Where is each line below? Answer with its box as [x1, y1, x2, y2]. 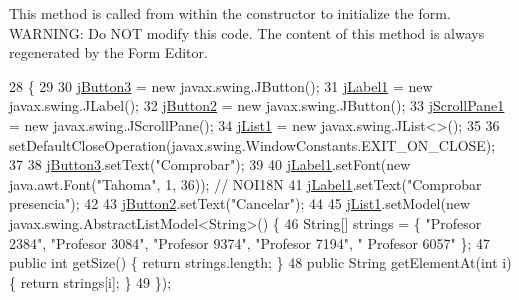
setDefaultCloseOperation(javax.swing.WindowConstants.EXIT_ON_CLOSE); [9, 134, 496, 155]
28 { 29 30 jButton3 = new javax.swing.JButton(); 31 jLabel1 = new [9, 75, 433, 96]
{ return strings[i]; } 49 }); [9, 271, 172, 292]
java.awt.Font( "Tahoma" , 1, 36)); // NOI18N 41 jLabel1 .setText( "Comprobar [9, 173, 482, 194]
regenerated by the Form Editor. [9, 42, 208, 63]
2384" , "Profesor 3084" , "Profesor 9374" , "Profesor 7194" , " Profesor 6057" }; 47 [9, 232, 491, 253]
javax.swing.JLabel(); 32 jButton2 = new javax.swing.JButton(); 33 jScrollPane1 [9, 95, 505, 116]
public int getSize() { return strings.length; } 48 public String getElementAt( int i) [9, 252, 512, 273]
